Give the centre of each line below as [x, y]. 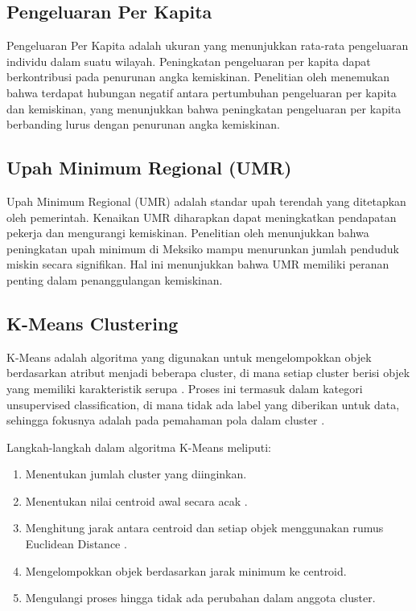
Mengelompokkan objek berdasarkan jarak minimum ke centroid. [186, 570]
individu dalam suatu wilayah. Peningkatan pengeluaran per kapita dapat [189, 61]
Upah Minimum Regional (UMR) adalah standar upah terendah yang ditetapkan [206, 201]
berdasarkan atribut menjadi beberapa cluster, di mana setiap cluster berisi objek [208, 373]
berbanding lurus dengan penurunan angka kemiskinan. [143, 124]
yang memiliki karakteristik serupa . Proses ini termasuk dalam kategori [185, 388]
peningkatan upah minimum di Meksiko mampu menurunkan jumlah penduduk [203, 248]
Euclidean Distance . [76, 544]
